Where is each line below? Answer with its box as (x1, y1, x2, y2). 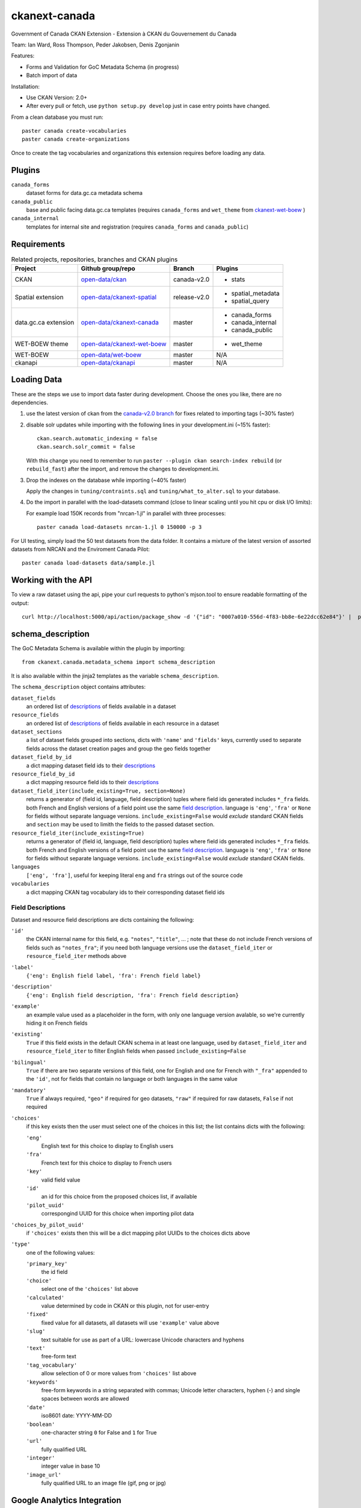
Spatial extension (14, 293, 64, 301)
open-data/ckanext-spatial (81, 293, 156, 301)
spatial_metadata (231, 289, 280, 297)
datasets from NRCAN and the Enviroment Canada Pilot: (11, 545, 150, 553)
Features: (11, 52, 35, 60)
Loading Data (11, 375, 63, 385)
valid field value (41, 1176, 81, 1183)
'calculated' (26, 1294, 65, 1301)
